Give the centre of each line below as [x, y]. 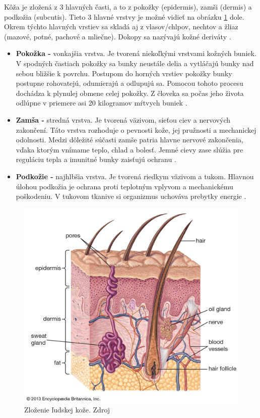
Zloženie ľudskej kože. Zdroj [67, 410]
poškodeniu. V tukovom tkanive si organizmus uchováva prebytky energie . [131, 196]
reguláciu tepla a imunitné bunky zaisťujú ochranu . [96, 159]
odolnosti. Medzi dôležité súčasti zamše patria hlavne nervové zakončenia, [129, 140]
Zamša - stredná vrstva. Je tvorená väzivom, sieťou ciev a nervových [123, 119]
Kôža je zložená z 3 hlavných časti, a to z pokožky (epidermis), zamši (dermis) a [128, 7]
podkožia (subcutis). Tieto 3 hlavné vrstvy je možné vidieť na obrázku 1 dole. [124, 16]
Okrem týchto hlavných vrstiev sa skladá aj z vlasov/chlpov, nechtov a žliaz [121, 27]
